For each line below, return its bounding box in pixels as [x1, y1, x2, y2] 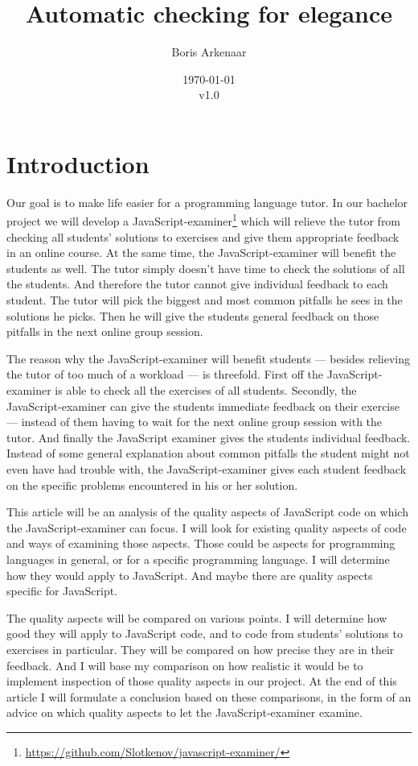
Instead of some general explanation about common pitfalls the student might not [6, 445, 410, 462]
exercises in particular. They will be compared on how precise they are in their [6, 640, 395, 657]
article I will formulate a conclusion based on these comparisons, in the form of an [6, 688, 412, 705]
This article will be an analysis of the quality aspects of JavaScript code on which [6, 503, 408, 520]
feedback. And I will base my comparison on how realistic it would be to [6, 656, 363, 673]
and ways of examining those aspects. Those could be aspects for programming [6, 535, 395, 552]
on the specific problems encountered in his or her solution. [6, 476, 298, 493]
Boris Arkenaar [171, 43, 247, 60]
